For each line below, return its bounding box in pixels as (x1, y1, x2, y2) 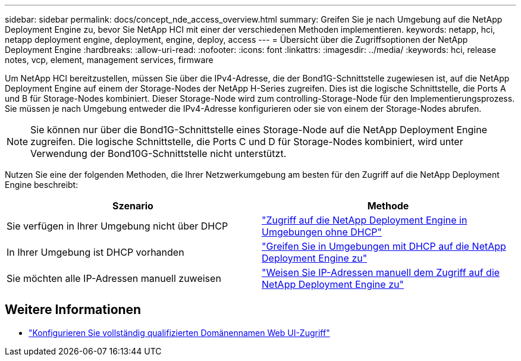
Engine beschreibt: (5, 180, 79, 190)
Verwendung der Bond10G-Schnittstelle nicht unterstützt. (30, 147, 287, 159)
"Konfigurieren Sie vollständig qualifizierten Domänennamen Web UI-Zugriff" (29, 327, 330, 338)
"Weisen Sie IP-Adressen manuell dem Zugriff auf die (262, 266, 500, 278)
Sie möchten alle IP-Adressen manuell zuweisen (7, 272, 221, 284)
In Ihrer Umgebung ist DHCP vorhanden (7, 246, 184, 258)
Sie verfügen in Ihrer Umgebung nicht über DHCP (7, 220, 228, 232)
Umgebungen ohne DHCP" (262, 226, 382, 238)
